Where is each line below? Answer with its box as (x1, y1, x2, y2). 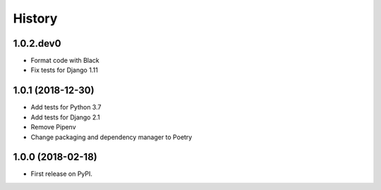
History (13, 11, 58, 26)
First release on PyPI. (30, 170, 93, 178)
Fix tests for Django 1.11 (30, 66, 98, 74)
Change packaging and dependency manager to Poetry (30, 133, 193, 141)
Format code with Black (30, 57, 100, 65)
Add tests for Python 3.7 (30, 103, 102, 112)
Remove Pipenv (30, 123, 77, 131)
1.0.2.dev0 (13, 37, 61, 49)
